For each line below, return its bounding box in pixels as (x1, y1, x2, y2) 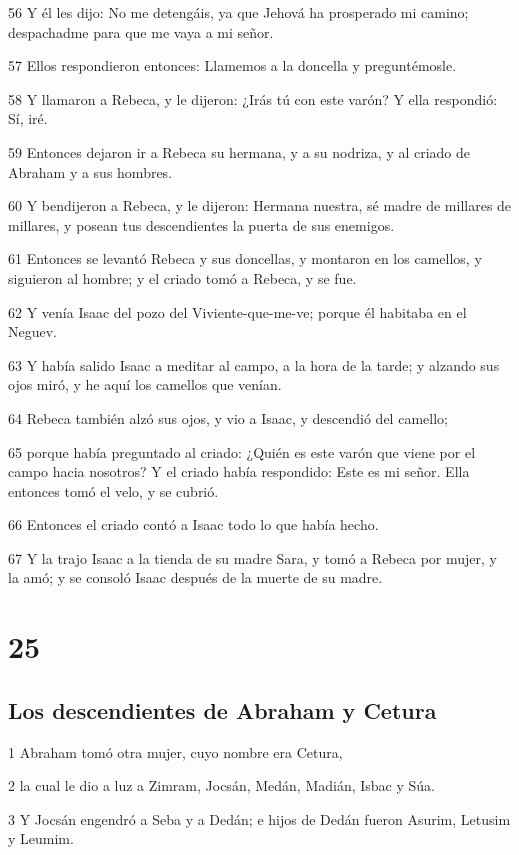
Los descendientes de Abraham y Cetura (8, 694, 437, 725)
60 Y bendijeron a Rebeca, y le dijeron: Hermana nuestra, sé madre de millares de (8, 195, 512, 216)
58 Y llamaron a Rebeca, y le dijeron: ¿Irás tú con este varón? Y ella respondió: (8, 88, 498, 109)
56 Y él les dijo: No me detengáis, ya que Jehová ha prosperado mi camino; (8, 2, 469, 22)
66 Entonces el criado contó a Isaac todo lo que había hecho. (8, 514, 379, 535)
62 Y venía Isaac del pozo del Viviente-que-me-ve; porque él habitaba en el (8, 301, 467, 322)
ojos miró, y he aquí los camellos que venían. (8, 374, 282, 395)
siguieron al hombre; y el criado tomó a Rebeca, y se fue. (8, 267, 357, 288)
